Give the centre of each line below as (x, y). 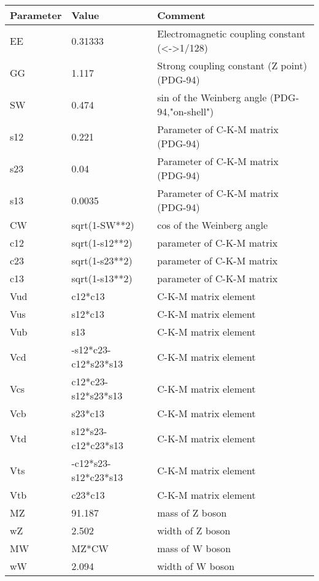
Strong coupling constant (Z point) (232, 65)
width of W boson (196, 566)
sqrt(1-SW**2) (103, 225)
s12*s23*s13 (97, 395)
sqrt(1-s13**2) (102, 278)
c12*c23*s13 (97, 445)
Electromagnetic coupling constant (231, 33)
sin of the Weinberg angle (212, 97)
